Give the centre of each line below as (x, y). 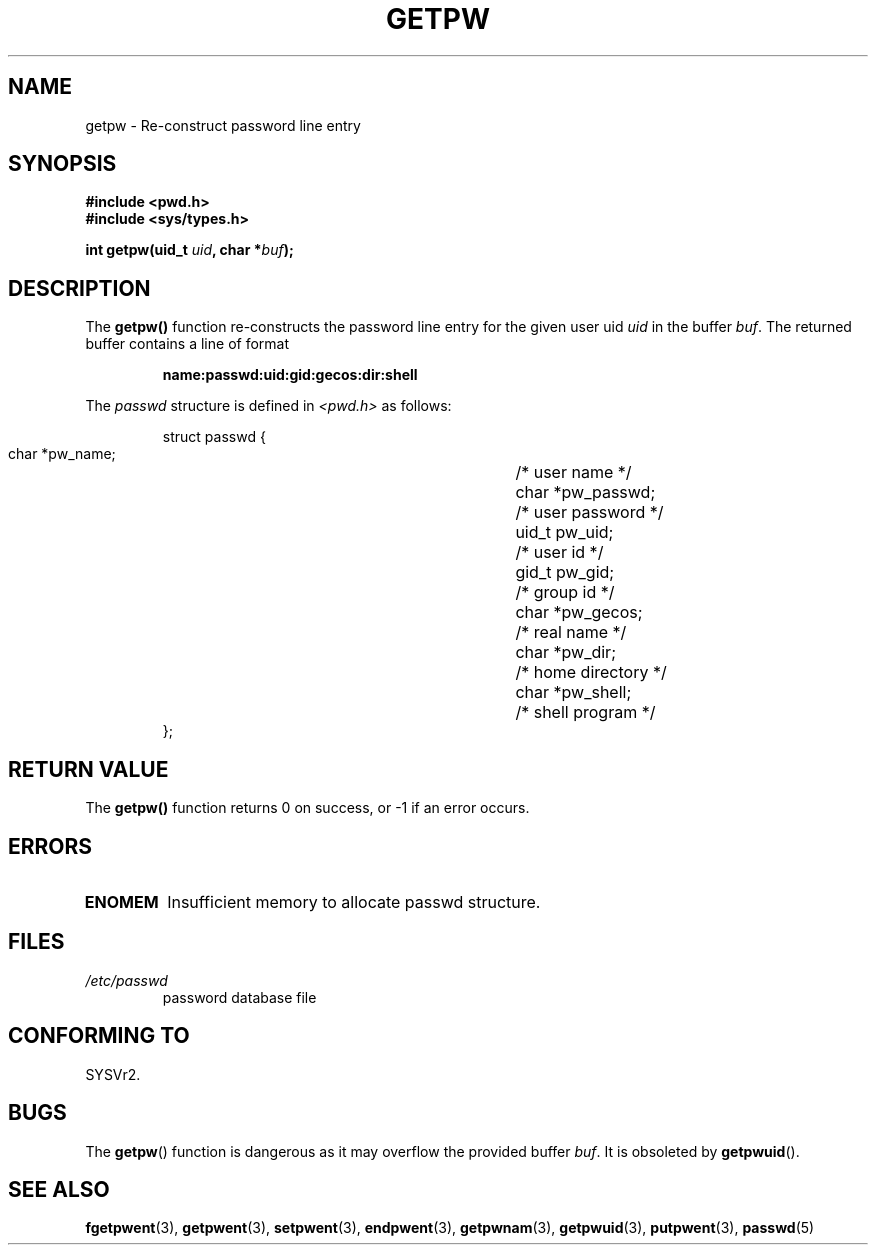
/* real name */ (571, 632)
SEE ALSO (59, 1189)
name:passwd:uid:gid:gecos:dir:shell (290, 375)
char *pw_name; (62, 454)
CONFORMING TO (99, 1036)
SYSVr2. (113, 1074)
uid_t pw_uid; (564, 532)
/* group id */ (565, 592)
